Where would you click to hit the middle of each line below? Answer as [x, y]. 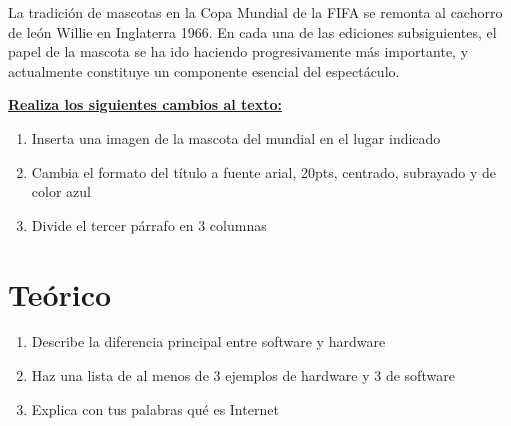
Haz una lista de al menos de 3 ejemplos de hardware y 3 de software [243, 375]
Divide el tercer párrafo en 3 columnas [149, 224]
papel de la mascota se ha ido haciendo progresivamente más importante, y [238, 51]
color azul [61, 191]
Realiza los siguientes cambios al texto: [145, 104]
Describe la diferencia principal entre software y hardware [208, 341]
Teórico [60, 293]
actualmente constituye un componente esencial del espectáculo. [204, 70]
